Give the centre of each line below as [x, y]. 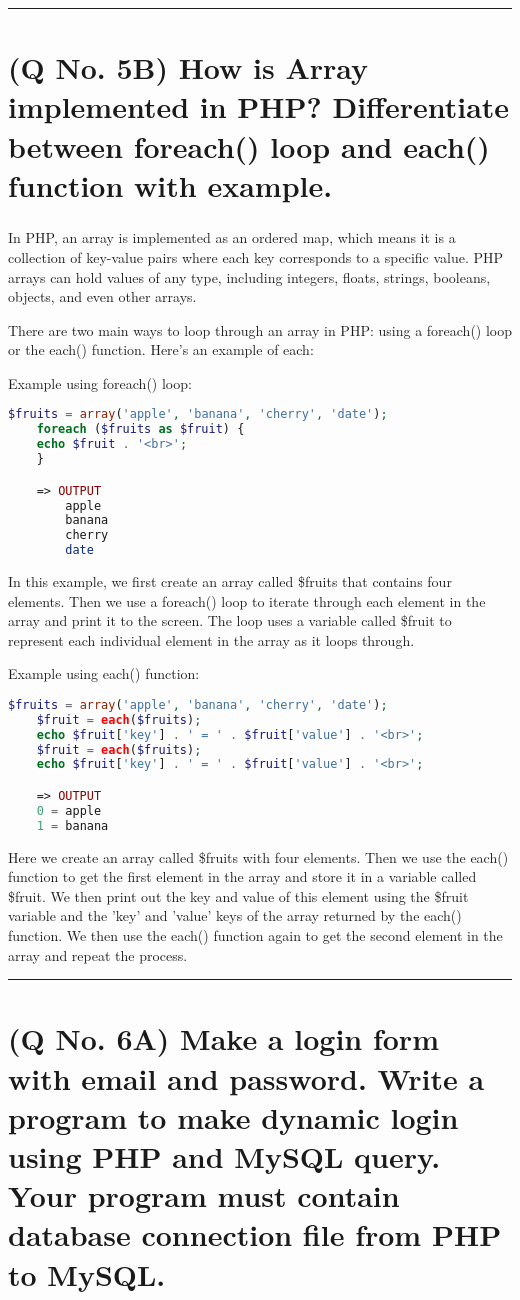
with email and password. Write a [246, 1077]
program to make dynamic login [233, 1116]
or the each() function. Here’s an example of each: [161, 349]
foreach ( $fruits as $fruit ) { [140, 429]
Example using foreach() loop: [100, 382]
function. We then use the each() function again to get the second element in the [255, 935]
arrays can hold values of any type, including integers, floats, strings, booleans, [249, 276]
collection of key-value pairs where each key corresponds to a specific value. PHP [256, 256]
